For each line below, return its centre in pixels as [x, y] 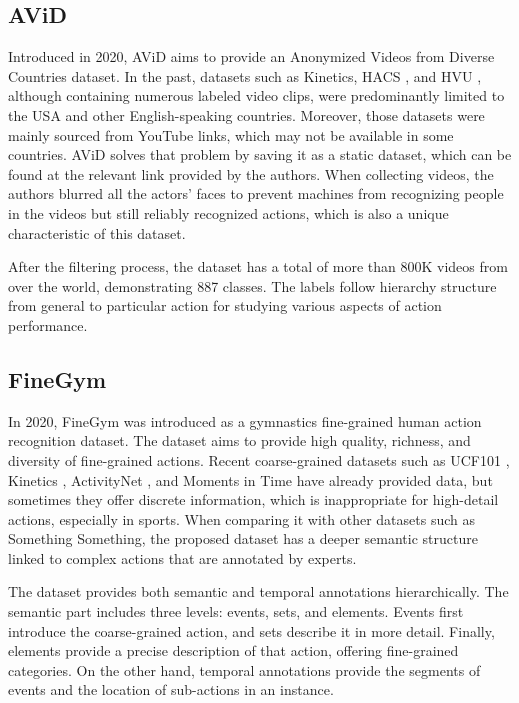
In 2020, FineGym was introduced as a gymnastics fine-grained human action [245, 420]
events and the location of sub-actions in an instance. [171, 689]
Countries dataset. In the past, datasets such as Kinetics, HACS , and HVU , [245, 75]
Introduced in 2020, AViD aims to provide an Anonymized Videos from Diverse [251, 56]
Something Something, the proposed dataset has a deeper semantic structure [243, 538]
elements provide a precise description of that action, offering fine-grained [233, 650]
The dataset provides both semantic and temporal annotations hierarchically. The [258, 591]
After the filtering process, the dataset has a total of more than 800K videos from [258, 266]
